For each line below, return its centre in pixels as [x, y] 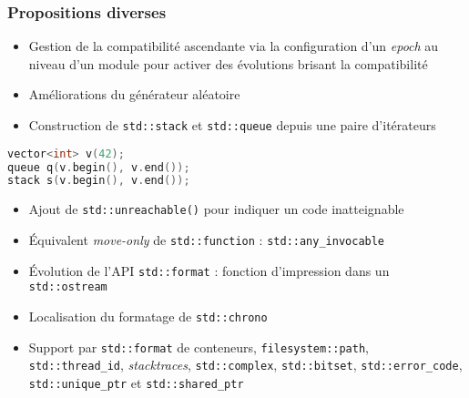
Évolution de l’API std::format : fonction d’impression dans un [209, 270]
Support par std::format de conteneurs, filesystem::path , [199, 347]
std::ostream [68, 287]
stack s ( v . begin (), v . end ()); [99, 181]
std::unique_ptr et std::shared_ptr [136, 382]
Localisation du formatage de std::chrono [148, 316]
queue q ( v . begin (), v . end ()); [99, 167]
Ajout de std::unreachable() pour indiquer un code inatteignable [216, 209]
